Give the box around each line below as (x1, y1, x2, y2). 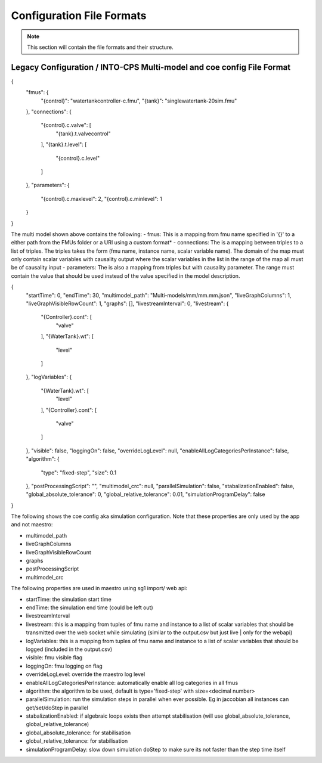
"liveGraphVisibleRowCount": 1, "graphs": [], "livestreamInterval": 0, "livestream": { (26, 300, 229, 307)
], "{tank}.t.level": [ (41, 141, 87, 148)
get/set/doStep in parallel (26, 704, 89, 711)
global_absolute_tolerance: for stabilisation (26, 729, 131, 736)
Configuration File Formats (11, 9, 147, 22)
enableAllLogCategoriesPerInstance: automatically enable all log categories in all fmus (26, 679, 239, 686)
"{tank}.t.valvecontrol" (55, 130, 112, 137)
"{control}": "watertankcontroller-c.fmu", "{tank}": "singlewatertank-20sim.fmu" (41, 97, 237, 104)
